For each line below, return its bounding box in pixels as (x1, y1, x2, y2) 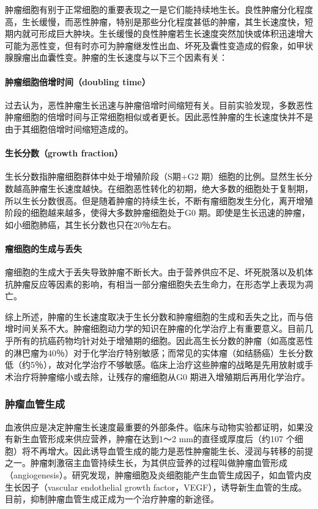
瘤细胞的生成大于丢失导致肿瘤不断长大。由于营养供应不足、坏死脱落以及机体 (5, 266, 313, 278)
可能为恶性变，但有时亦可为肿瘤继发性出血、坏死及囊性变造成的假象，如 (5, 39, 296, 52)
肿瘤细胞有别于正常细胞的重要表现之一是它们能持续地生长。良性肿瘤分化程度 (5, 3, 313, 15)
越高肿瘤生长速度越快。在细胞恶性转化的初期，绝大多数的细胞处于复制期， (13, 182, 313, 194)
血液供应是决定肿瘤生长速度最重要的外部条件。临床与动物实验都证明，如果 (5, 420, 305, 433)
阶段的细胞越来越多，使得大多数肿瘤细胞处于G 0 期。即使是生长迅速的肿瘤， (5, 206, 310, 219)
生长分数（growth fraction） (5, 147, 123, 159)
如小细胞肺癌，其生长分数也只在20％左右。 (5, 218, 176, 231)
